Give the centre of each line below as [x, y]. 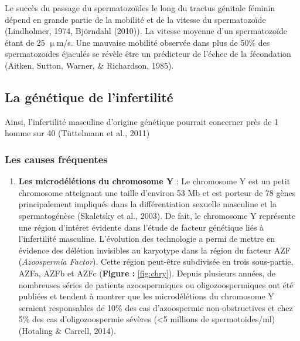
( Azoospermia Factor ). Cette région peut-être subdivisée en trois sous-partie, [156, 261]
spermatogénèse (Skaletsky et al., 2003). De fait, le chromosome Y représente [157, 215]
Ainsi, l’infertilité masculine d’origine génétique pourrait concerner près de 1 [142, 121]
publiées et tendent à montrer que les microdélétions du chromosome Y [146, 296]
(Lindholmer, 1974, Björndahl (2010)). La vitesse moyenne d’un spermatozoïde [146, 31]
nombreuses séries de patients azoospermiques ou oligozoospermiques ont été [156, 284]
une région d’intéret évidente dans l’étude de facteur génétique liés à [141, 227]
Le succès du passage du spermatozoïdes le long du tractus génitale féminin [140, 8]
